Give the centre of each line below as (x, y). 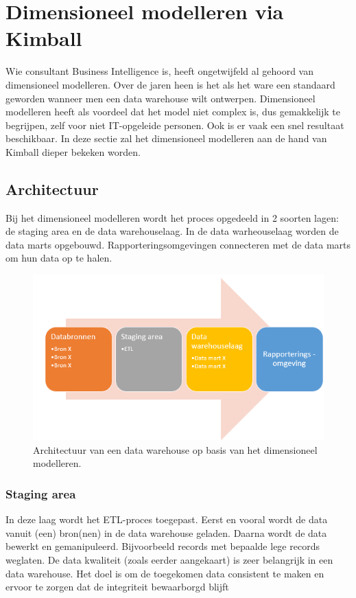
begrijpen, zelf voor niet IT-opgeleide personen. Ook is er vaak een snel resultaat (175, 125)
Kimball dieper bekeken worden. (73, 151)
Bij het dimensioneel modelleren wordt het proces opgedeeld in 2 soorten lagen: (172, 217)
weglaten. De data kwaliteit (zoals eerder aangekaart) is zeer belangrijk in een (169, 560)
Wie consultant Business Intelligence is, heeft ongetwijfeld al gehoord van (159, 71)
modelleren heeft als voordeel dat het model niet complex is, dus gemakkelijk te (173, 112)
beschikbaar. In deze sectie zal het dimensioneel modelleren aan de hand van (166, 138)
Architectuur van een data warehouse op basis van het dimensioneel (175, 449)
